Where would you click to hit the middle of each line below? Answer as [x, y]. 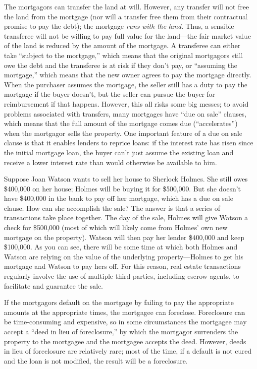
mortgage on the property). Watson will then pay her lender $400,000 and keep [124, 237]
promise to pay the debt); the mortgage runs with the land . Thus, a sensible [119, 26]
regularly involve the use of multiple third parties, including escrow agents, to [122, 276]
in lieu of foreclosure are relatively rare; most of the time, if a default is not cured [128, 351]
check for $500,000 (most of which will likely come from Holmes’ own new [116, 227]
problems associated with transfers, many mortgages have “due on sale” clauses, [125, 113]
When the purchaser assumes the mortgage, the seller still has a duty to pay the [126, 84]
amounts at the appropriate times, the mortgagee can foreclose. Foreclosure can [125, 312]
